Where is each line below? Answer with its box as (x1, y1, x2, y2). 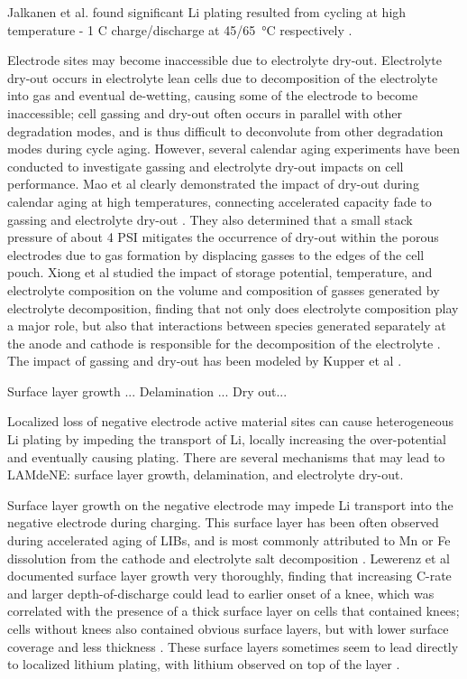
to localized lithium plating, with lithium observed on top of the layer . (7, 655, 400, 674)
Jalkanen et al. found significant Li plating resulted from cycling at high (7, 3, 407, 21)
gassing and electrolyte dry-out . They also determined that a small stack (7, 209, 413, 228)
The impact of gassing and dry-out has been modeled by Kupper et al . (7, 351, 402, 370)
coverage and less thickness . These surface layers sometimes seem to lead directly (7, 637, 459, 656)
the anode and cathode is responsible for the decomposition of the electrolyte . (7, 333, 441, 352)
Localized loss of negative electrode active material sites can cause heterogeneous (7, 412, 453, 431)
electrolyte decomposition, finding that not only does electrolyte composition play (7, 298, 459, 317)
